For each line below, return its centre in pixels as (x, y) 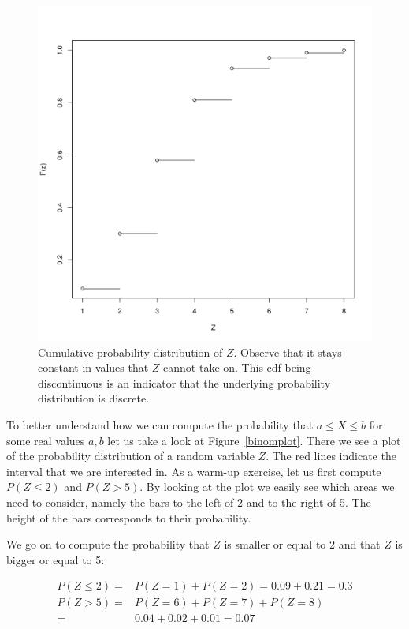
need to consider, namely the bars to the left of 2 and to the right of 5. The (189, 502)
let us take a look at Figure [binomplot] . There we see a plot (254, 440)
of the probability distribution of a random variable (130, 456)
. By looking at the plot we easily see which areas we (267, 487)
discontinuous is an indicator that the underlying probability (184, 382)
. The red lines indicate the (331, 456)
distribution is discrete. (94, 398)
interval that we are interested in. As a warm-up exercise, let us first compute (194, 471)
